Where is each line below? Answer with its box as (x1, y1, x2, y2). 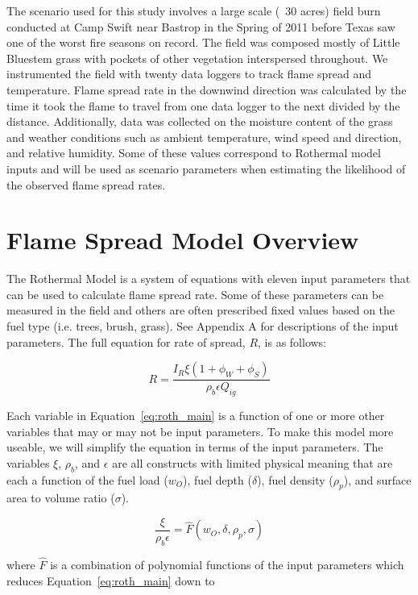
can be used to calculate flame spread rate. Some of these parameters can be (6, 285, 384, 302)
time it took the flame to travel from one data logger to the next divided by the (6, 97, 400, 114)
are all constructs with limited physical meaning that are (112, 454, 393, 471)
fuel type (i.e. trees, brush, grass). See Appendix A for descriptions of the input (6, 318, 399, 335)
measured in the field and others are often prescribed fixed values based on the (6, 302, 395, 318)
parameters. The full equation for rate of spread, (6, 333, 246, 350)
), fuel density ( (257, 471, 333, 488)
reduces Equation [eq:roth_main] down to (6, 572, 215, 589)
